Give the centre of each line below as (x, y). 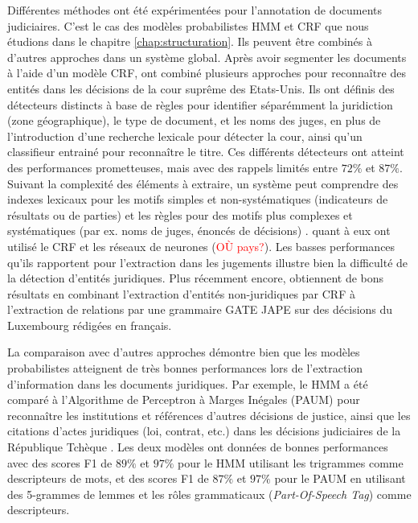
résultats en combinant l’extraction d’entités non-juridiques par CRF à (181, 293)
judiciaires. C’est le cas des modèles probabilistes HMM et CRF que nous (188, 25)
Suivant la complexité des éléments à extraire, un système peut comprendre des (203, 183)
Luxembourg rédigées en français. (90, 325)
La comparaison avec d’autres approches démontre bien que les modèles (184, 352)
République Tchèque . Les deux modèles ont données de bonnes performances (198, 447)
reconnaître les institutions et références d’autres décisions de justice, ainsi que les (209, 415)
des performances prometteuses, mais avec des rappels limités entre (173, 167)
